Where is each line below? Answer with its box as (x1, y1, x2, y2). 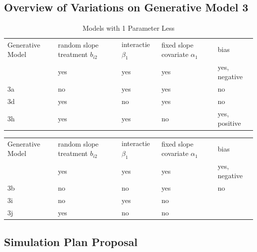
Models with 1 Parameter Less (82, 23, 175, 33)
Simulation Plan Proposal (4, 234, 138, 249)
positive (217, 118, 241, 128)
